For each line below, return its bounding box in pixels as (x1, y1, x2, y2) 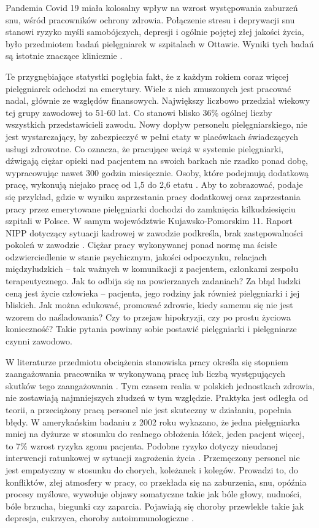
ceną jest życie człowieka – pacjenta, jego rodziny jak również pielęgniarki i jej (6, 286, 300, 299)
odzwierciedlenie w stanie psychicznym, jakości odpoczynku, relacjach (6, 250, 267, 263)
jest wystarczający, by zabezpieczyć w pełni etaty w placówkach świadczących (6, 130, 299, 142)
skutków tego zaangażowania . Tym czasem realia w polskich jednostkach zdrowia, (6, 379, 315, 392)
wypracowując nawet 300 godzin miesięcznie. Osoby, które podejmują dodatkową (6, 166, 309, 179)
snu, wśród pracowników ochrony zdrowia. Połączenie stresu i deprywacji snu (6, 13, 295, 26)
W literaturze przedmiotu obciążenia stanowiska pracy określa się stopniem (6, 355, 289, 368)
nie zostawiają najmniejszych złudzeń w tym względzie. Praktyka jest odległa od (6, 391, 309, 404)
